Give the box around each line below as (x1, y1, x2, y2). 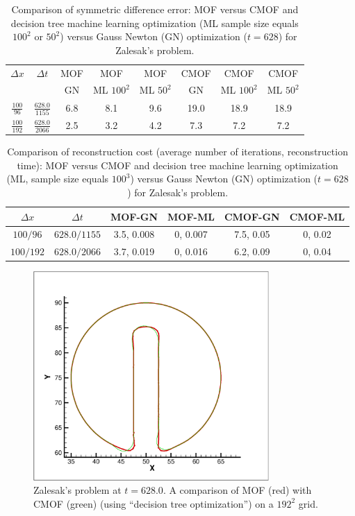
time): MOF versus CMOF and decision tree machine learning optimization (17, 157, 338, 172)
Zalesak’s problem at (33, 483, 122, 497)
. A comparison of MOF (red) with (163, 483, 312, 497)
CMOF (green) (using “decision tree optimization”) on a (33, 496, 274, 510)
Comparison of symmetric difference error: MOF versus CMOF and (11, 2, 299, 16)
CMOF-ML (289, 209, 345, 223)
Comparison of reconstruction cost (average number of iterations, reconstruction (7, 144, 348, 159)
